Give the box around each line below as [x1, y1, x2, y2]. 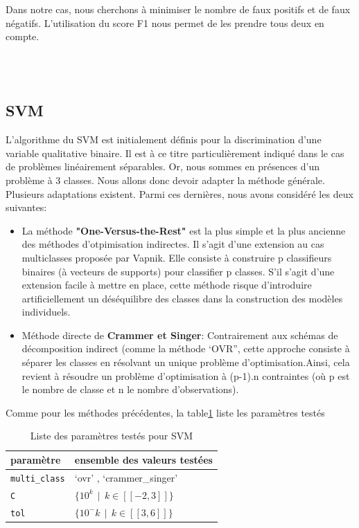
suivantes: [6, 200, 47, 215]
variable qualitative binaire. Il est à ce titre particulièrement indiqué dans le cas [6, 145, 344, 160]
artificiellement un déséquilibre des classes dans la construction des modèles [21, 291, 343, 305]
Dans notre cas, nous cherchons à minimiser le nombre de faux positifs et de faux [6, 2, 351, 16]
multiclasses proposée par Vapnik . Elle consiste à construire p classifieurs [21, 250, 332, 264]
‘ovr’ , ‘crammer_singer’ [74, 470, 178, 484]
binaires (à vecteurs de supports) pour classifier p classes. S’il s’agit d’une [21, 264, 335, 278]
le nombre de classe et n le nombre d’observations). [21, 382, 239, 397]
